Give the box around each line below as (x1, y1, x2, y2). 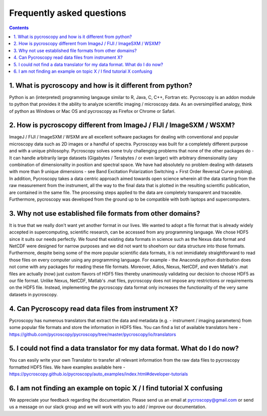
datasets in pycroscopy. (9, 291, 58, 297)
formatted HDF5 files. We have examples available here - (9, 364, 126, 370)
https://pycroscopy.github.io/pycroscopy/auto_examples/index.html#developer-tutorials (9, 371, 188, 377)
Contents (9, 25, 29, 31)
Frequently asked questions (9, 7, 127, 18)
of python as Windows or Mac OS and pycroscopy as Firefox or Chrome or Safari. (9, 108, 176, 114)
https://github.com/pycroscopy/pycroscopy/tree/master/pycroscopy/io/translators (9, 331, 177, 337)
